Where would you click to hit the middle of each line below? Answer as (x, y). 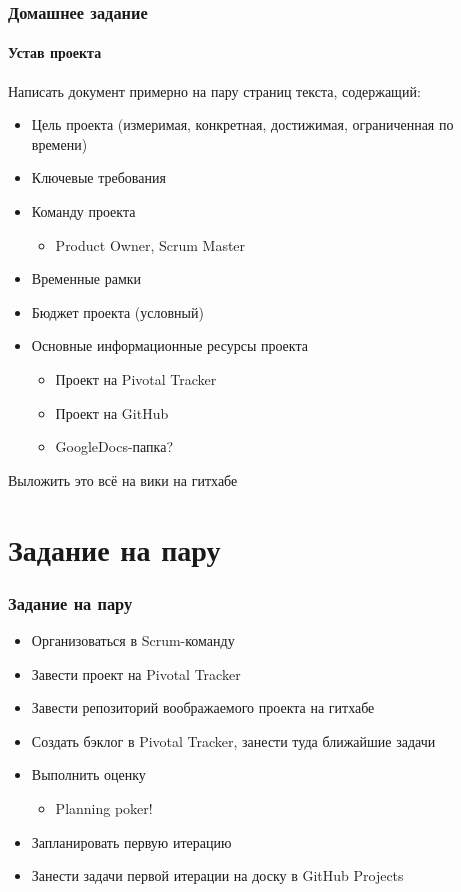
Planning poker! (104, 807)
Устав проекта (55, 52)
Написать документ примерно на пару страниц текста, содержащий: (214, 90)
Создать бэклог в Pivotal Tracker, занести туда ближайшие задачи (233, 740)
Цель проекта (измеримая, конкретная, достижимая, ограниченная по (242, 124)
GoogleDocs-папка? (114, 446)
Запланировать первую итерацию (131, 841)
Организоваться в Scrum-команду (133, 639)
